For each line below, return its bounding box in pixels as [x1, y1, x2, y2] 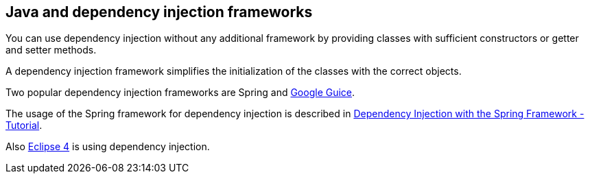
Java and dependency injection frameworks [5, 3, 313, 21]
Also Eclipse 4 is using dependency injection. [5, 141, 210, 153]
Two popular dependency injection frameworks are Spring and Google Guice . [5, 86, 355, 99]
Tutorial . [5, 119, 43, 132]
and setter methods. [5, 44, 97, 56]
